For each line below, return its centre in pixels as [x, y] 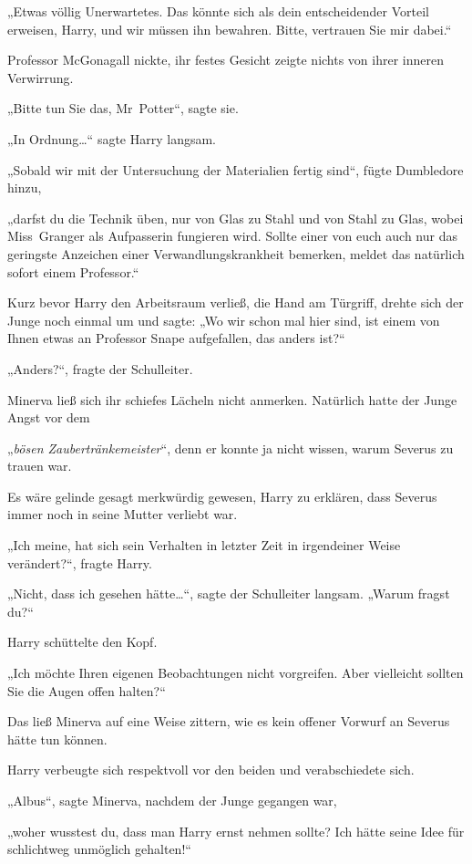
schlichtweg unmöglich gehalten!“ [99, 849]
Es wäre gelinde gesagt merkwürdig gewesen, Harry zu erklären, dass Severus [222, 496]
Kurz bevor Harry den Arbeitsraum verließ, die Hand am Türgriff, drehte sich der [236, 302]
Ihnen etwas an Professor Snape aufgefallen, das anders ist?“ [176, 338]
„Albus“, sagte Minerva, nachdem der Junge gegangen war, [172, 800]
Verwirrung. [41, 77]
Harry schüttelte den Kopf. [82, 642]
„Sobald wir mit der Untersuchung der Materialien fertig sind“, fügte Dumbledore [236, 169]
